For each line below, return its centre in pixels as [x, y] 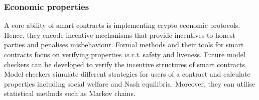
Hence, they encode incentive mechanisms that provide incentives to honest [120, 35]
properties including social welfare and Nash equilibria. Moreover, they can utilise [130, 83]
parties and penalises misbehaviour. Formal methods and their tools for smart [124, 45]
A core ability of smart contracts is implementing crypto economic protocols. [122, 25]
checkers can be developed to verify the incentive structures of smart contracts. [125, 64]
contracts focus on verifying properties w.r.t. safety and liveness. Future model [125, 54]
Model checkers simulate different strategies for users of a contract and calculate [127, 74]
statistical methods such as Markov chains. [70, 93]
